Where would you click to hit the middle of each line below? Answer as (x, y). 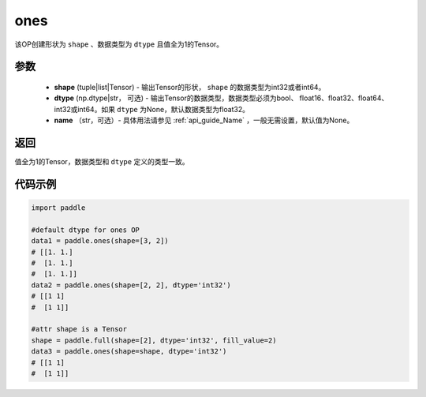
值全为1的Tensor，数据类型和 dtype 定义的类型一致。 (102, 162)
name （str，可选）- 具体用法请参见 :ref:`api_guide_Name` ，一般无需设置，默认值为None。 (204, 120)
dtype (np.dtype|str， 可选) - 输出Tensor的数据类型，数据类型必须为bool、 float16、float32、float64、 (221, 98)
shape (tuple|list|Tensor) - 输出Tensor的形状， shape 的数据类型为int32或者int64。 (190, 87)
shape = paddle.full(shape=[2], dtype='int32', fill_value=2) (154, 340)
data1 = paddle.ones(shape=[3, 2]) (100, 241)
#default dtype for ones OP (85, 230)
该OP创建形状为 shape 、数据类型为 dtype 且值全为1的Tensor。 (119, 44)
